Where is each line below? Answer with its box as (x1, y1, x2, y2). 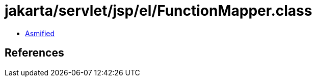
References (5, 46, 64, 60)
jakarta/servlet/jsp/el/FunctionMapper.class (5, 2, 312, 19)
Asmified (25, 29, 55, 38)
